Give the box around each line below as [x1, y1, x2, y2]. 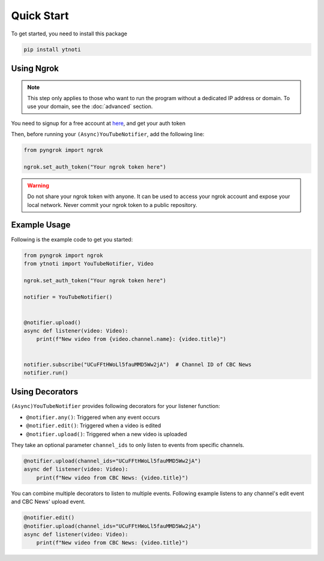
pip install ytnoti [23, 46, 81, 53]
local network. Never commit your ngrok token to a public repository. [27, 201, 197, 208]
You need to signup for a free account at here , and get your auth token [11, 119, 186, 127]
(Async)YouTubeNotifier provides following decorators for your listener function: [11, 403, 220, 410]
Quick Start [11, 9, 69, 22]
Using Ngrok [11, 63, 59, 73]
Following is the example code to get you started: [11, 236, 133, 243]
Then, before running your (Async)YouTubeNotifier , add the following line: [11, 131, 205, 138]
